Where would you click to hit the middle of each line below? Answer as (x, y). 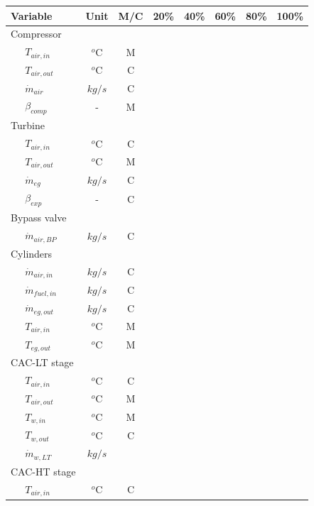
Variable (32, 15)
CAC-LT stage (42, 362)
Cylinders (32, 254)
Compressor (36, 34)
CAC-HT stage (43, 471)
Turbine (28, 125)
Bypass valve (39, 218)
